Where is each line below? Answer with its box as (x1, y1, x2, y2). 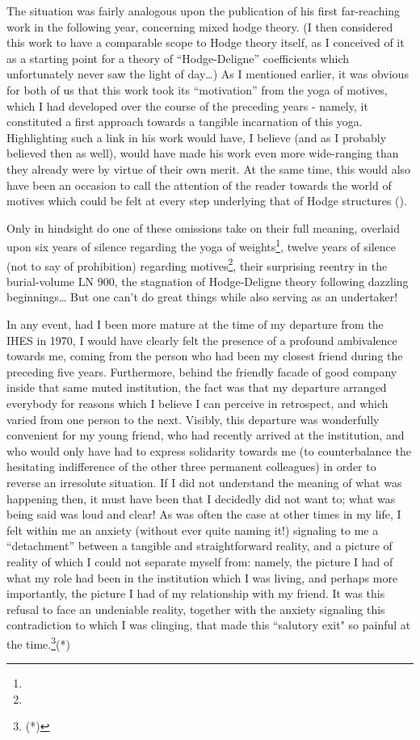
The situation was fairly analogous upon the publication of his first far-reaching (6, 2, 401, 19)
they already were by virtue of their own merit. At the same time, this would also (6, 160, 411, 177)
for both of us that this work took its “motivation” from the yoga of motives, (6, 81, 388, 98)
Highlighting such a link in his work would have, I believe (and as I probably (6, 128, 387, 145)
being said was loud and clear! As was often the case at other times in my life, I (6, 506, 401, 523)
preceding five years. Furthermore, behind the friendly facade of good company (6, 363, 397, 380)
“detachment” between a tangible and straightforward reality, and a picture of (6, 537, 393, 554)
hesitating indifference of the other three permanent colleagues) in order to (6, 458, 376, 475)
